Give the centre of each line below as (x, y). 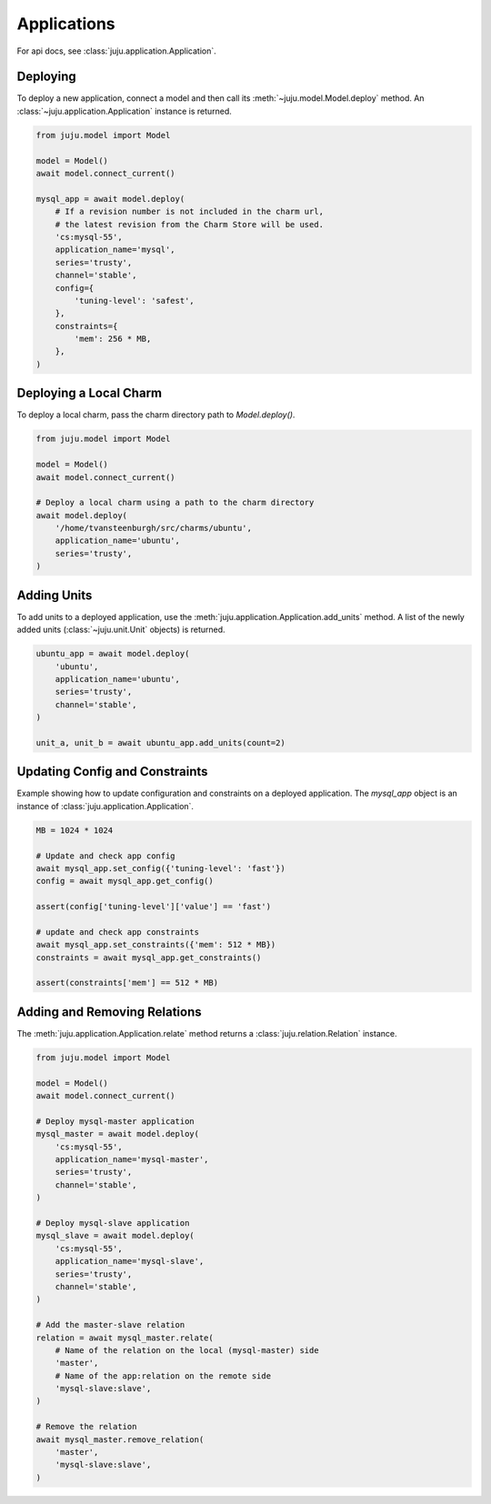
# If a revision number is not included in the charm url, (190, 212)
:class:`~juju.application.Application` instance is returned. (124, 111)
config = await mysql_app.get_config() (125, 881)
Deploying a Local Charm (90, 393)
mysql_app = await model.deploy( (110, 199)
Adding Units (55, 595)
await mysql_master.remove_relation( (120, 1439)
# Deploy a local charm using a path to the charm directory (175, 503)
